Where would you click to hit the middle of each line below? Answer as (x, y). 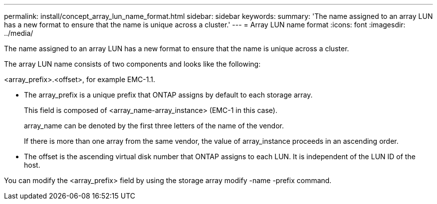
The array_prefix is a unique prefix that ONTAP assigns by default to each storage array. (168, 95)
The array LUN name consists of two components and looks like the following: (132, 64)
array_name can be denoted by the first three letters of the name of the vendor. (154, 126)
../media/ (19, 33)
